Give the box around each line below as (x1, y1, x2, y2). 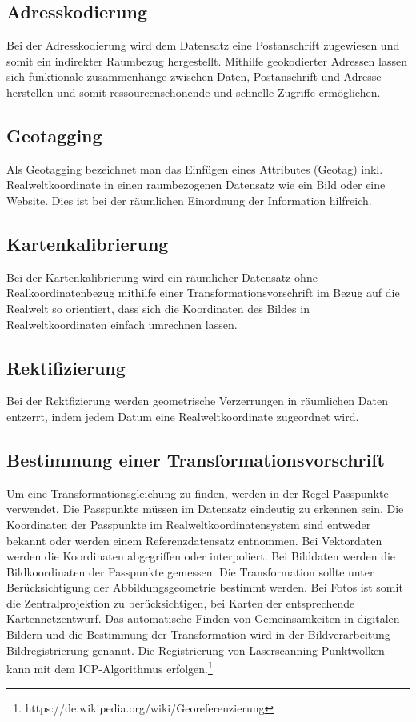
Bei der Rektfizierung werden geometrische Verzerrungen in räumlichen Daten (6, 392, 388, 409)
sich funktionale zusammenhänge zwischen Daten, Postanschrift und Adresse (6, 68, 382, 85)
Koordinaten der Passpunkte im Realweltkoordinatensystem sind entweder (6, 515, 371, 532)
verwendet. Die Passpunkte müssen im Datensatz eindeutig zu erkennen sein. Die (6, 500, 404, 517)
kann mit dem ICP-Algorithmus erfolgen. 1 (6, 658, 213, 676)
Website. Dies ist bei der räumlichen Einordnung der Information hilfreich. (6, 191, 372, 208)
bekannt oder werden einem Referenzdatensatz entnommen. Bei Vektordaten (6, 531, 382, 548)
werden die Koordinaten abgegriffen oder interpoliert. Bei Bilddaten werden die (6, 548, 396, 564)
